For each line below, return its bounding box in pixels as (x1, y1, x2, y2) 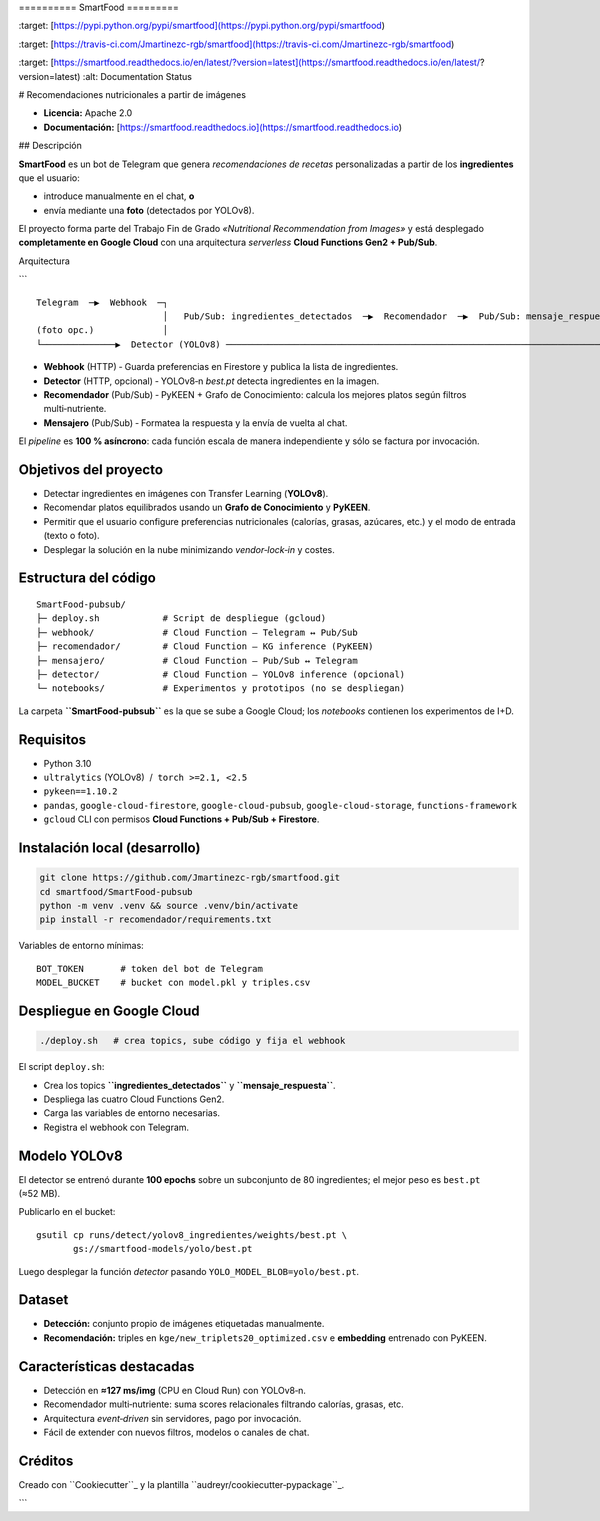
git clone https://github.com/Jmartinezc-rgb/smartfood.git (39, 872, 341, 884)
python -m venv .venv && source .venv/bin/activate (39, 900, 299, 912)
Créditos (18, 1452, 74, 1469)
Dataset (18, 1291, 69, 1309)
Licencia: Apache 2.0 (43, 107, 133, 119)
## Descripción (18, 140, 82, 152)
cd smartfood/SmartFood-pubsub (39, 886, 194, 897)
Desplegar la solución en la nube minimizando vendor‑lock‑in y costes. (43, 543, 335, 555)
